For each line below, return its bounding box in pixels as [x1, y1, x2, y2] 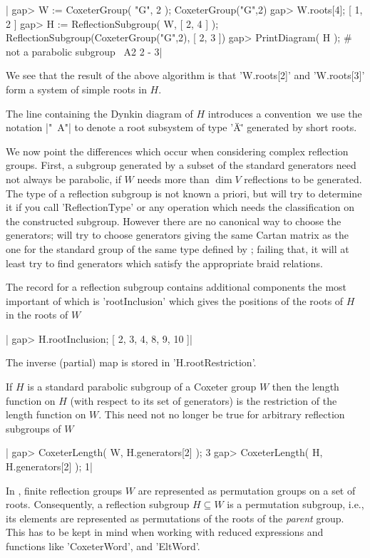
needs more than [137, 171, 210, 186]
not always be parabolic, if [6, 171, 121, 186]
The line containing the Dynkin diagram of [6, 105, 193, 120]
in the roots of [6, 307, 68, 322]
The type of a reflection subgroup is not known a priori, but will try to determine [6, 185, 362, 200]
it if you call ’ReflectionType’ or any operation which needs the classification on [6, 200, 354, 215]
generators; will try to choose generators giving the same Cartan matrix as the [6, 227, 349, 242]
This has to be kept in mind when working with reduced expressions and [6, 525, 324, 539]
